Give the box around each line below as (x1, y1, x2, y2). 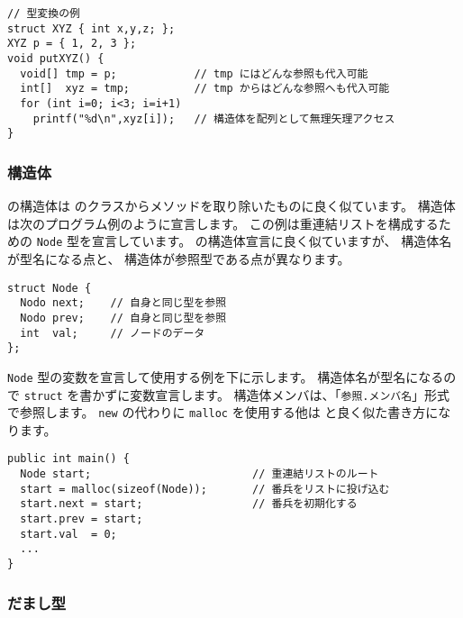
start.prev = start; (20, 513, 143, 526)
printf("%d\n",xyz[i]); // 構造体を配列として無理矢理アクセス (32, 112, 395, 125)
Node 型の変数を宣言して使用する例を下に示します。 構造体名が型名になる (7, 367, 444, 386)
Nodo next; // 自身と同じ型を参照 (20, 296, 227, 310)
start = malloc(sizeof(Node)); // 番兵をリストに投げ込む (20, 482, 390, 495)
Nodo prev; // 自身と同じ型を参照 (20, 311, 227, 324)
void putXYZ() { (7, 51, 104, 65)
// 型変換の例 (7, 7, 80, 20)
